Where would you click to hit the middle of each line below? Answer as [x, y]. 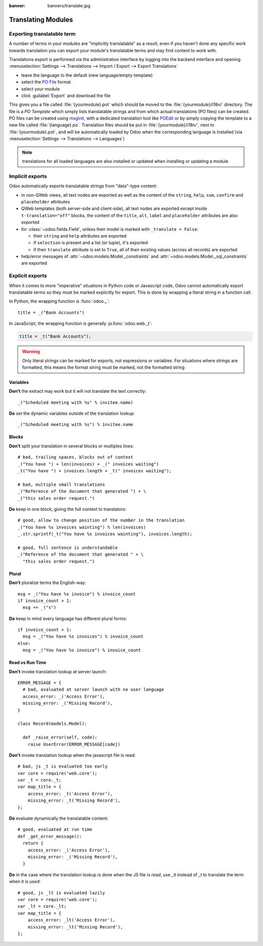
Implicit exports [28, 176]
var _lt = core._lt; [42, 906]
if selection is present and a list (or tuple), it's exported [91, 243]
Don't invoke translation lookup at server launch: [58, 671]
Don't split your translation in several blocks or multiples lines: [71, 446]
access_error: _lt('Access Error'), [71, 920]
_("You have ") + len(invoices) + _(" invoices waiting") [88, 464]
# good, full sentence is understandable [68, 547]
